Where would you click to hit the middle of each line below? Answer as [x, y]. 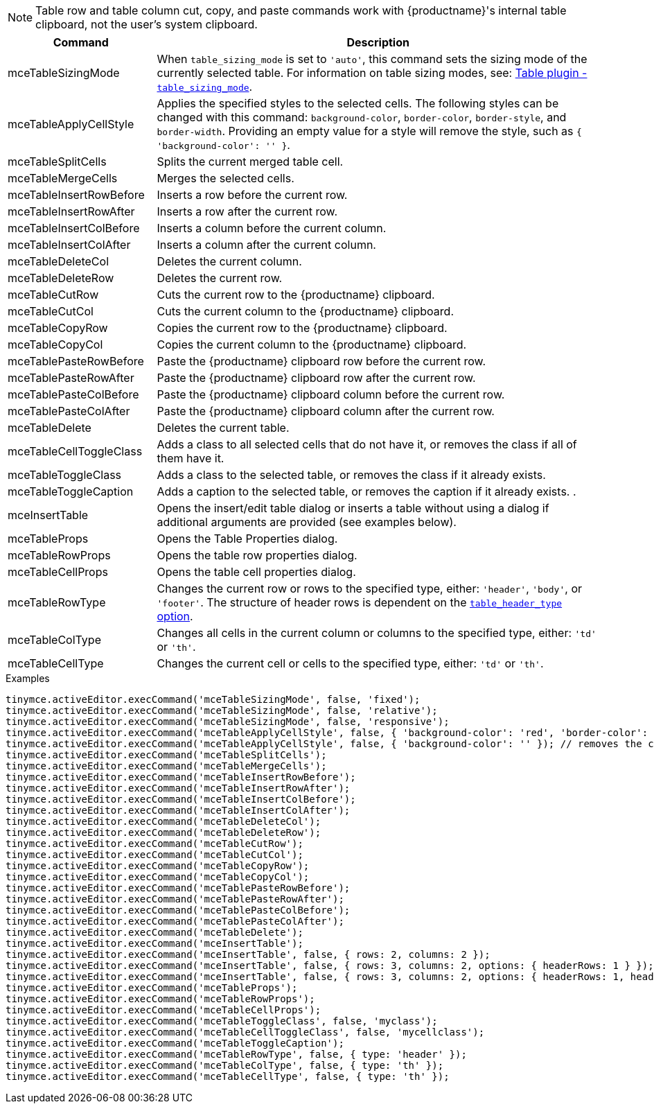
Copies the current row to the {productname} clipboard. [302, 328]
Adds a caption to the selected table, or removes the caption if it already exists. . [366, 491]
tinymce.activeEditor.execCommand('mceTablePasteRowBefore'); [178, 888]
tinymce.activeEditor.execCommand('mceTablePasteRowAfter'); [175, 899]
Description [378, 42]
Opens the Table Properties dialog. [247, 539]
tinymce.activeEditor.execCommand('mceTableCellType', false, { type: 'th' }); [228, 1076]
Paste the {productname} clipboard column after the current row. [326, 411]
